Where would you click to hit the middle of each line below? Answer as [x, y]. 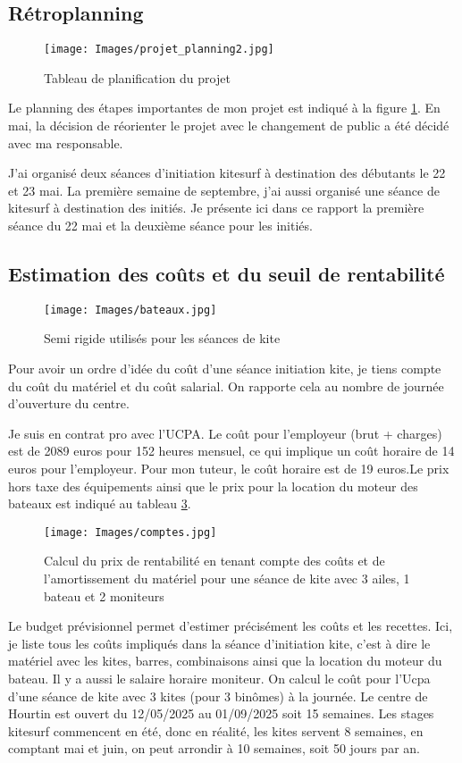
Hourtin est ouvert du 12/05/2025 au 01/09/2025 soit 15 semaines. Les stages [221, 713]
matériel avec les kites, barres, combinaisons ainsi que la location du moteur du [225, 661]
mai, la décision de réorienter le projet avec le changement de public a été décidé [229, 126]
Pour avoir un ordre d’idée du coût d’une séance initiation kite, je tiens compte [225, 369]
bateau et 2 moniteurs [104, 595]
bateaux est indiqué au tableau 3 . [100, 503]
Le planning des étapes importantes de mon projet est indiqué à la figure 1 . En [224, 108]
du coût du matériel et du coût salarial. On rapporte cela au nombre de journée [226, 386]
